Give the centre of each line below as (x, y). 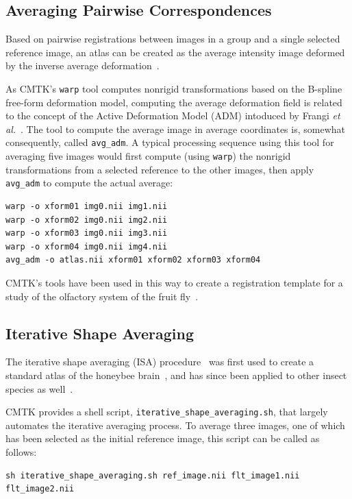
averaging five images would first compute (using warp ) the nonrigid (148, 156)
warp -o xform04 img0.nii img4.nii (87, 246)
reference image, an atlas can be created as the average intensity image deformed (175, 52)
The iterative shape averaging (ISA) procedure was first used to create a (160, 362)
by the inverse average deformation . (83, 65)
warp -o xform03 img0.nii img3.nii (87, 233)
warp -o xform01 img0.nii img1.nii (87, 207)
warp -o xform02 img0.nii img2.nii (87, 220)
